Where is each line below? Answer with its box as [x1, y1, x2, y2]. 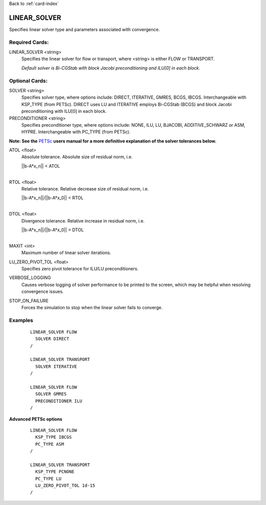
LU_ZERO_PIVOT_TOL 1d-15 [35, 483, 96, 488]
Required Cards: [9, 38, 49, 45]
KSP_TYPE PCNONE [35, 469, 75, 474]
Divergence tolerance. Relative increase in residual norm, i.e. [21, 217, 145, 224]
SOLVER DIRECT [35, 336, 69, 342]
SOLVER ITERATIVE [35, 363, 77, 369]
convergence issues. [21, 289, 64, 294]
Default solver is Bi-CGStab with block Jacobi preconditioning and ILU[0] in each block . [21, 65, 200, 71]
